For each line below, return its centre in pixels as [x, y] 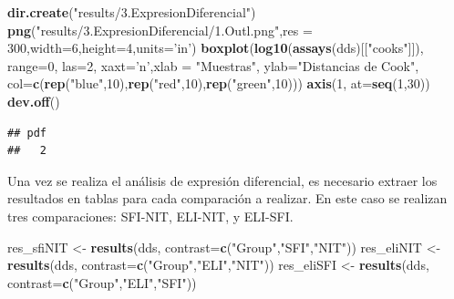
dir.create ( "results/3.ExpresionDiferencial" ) [132, 12]
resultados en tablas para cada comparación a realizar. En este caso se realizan [227, 198]
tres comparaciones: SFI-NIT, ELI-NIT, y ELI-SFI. [150, 216]
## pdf [27, 133]
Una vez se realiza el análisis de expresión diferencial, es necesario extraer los [222, 180]
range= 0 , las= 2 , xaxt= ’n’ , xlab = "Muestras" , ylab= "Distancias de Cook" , [213, 65]
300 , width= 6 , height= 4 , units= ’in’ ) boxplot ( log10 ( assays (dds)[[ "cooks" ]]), [216, 48]
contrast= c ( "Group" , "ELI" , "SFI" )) [102, 282]
